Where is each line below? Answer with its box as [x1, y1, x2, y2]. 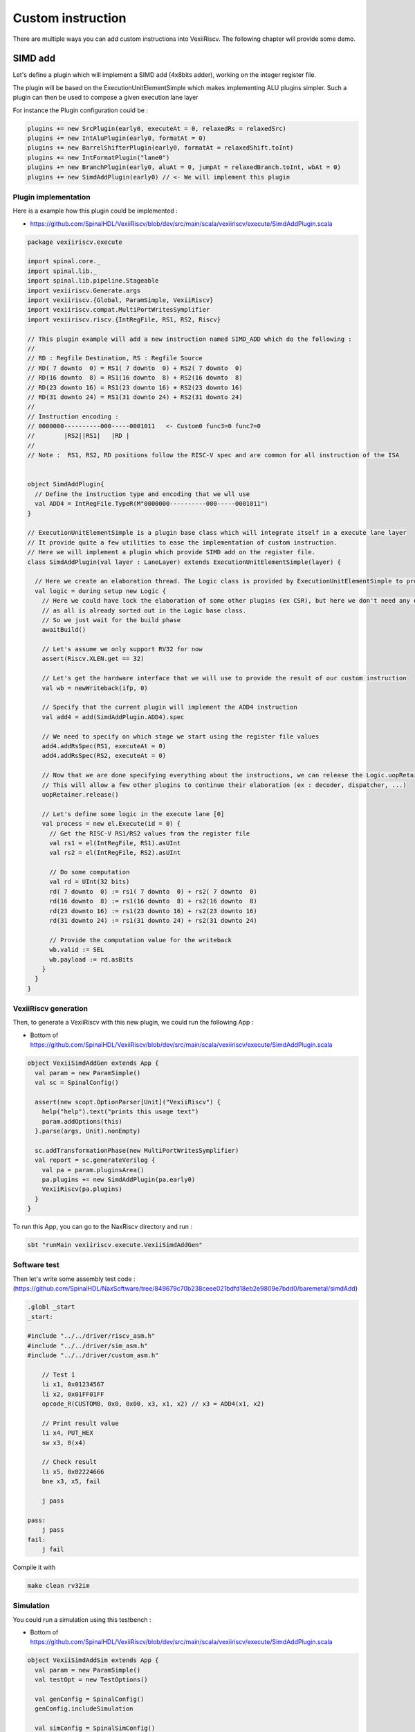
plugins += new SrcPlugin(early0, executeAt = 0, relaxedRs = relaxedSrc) [27, 125, 287, 132]
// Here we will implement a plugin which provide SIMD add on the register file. [27, 548, 316, 556]
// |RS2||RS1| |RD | [27, 432, 130, 440]
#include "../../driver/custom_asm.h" [27, 1352, 159, 1359]
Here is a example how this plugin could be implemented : [12, 206, 178, 215]
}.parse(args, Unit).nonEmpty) [35, 1126, 141, 1135]
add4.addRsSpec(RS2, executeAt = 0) [41, 752, 166, 760]
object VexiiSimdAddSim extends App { [27, 1656, 159, 1664]
